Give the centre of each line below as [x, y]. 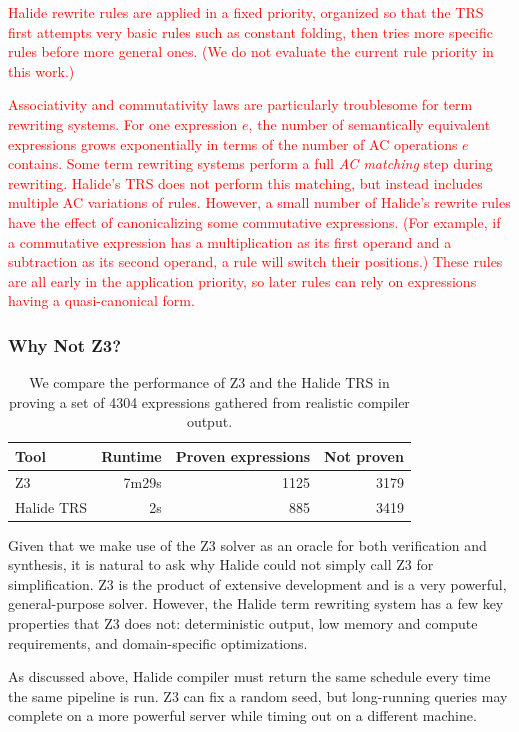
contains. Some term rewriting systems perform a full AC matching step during [250, 163]
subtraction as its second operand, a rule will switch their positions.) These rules [255, 261]
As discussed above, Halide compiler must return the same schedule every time [249, 676]
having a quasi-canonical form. [101, 300]
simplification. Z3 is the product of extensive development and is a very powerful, [257, 583]
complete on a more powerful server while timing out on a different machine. [242, 715]
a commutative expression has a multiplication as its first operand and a [230, 241]
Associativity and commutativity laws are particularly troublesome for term [240, 104]
